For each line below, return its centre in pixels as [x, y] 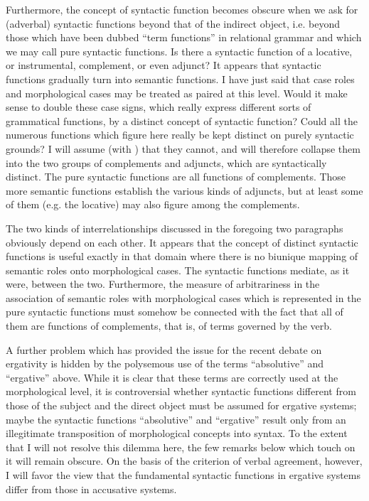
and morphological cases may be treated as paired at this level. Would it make [177, 93]
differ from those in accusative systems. [91, 489]
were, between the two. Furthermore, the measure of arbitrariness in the [163, 284]
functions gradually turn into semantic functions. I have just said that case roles [180, 79]
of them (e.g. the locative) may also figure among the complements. [153, 204]
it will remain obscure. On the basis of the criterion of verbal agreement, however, [184, 461]
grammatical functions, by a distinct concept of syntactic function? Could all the [182, 120]
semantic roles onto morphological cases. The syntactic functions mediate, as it [178, 270]
